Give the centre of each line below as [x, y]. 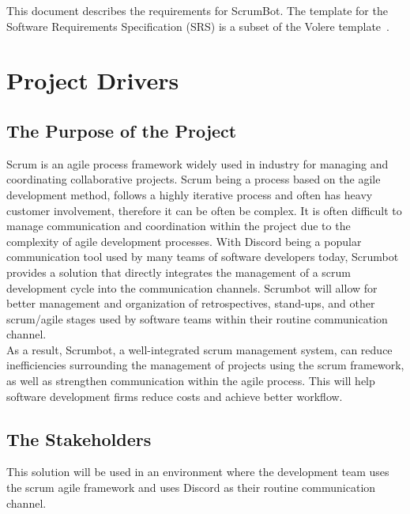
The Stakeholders [79, 438]
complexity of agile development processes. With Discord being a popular [184, 241]
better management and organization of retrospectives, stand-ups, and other [191, 303]
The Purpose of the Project [122, 130]
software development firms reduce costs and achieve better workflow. [175, 396]
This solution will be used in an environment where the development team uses [198, 472]
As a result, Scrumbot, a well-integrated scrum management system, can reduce [199, 349]
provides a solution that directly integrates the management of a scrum [179, 272]
